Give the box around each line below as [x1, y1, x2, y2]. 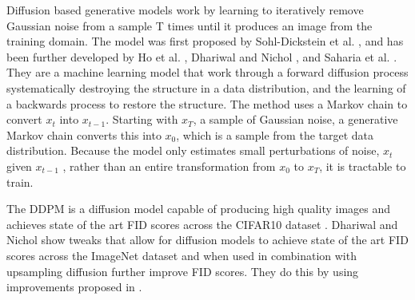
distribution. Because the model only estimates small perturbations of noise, [6, 142, 380, 159]
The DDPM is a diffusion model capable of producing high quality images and [6, 200, 391, 217]
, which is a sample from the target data [176, 126, 374, 143]
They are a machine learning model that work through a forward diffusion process [6, 64, 409, 81]
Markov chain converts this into [6, 126, 162, 143]
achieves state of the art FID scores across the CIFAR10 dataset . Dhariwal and [6, 215, 398, 232]
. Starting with [106, 111, 178, 128]
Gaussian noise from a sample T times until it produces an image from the [6, 17, 373, 34]
